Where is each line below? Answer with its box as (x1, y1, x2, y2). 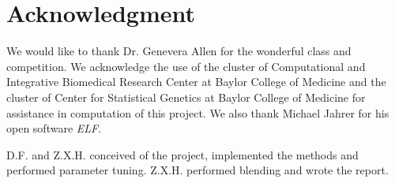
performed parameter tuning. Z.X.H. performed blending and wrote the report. (6, 162, 389, 178)
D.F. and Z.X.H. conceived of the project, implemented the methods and (6, 146, 359, 162)
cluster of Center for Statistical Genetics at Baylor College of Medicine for (6, 88, 366, 105)
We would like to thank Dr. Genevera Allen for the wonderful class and (6, 43, 352, 59)
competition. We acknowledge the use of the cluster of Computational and (6, 58, 366, 74)
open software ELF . (6, 120, 102, 136)
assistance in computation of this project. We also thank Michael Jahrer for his (6, 104, 389, 121)
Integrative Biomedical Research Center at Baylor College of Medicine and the (6, 73, 386, 90)
